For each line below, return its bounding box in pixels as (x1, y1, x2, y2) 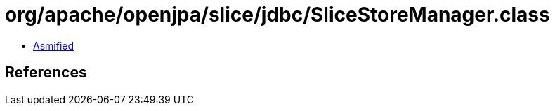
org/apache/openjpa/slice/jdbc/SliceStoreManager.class (5, 3, 550, 27)
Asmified (33, 39, 74, 52)
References (5, 64, 87, 82)
